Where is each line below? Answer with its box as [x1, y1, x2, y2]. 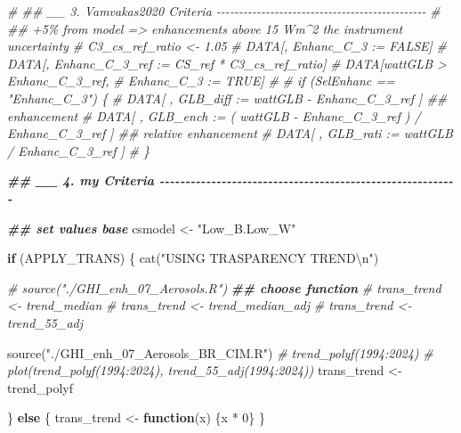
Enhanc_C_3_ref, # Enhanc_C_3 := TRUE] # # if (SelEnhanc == [7, 71, 395, 90]
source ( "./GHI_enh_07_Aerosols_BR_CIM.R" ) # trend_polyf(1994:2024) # [7, 343, 433, 362]
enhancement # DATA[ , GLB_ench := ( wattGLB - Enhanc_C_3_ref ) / [7, 106, 421, 125]
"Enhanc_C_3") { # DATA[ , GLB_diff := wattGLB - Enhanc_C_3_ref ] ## [7, 88, 448, 107]
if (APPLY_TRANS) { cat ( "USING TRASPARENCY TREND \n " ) [7, 249, 379, 267]
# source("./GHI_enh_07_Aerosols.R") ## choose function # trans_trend [7, 278, 441, 297]
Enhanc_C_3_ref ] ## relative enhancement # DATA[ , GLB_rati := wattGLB [7, 124, 453, 143]
